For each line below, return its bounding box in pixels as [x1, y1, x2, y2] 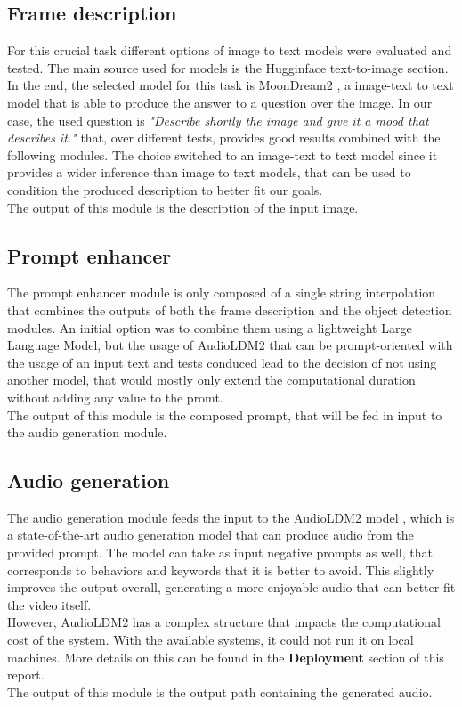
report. [7, 665, 45, 684]
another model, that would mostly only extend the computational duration [7, 370, 416, 389]
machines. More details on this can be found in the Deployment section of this [7, 647, 444, 666]
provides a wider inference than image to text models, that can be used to [7, 163, 411, 182]
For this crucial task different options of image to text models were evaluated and [7, 41, 452, 60]
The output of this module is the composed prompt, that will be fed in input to [7, 405, 442, 424]
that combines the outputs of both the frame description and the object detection [7, 300, 452, 319]
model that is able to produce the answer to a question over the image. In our [7, 93, 433, 111]
